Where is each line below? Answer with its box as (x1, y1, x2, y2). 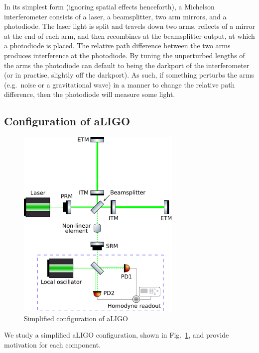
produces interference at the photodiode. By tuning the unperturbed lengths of (4, 50, 245, 60)
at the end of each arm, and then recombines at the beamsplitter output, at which (4, 30, 255, 41)
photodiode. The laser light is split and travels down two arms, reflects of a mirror (4, 21, 255, 31)
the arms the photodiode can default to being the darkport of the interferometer (4, 60, 250, 70)
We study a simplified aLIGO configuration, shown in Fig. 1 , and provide (4, 330, 229, 340)
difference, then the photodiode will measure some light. (4, 89, 175, 99)
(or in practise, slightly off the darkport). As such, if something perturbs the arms (4, 70, 255, 80)
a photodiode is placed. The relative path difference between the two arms (4, 40, 231, 51)
